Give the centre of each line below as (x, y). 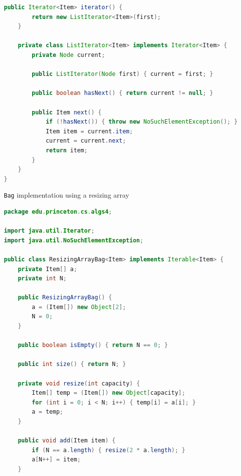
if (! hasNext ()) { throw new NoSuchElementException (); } (141, 122)
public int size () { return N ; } (72, 364)
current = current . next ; (86, 141)
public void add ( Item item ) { (67, 441)
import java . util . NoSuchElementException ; (74, 240)
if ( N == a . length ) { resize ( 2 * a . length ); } (109, 450)
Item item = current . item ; (89, 131)
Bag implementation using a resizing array (67, 195)
